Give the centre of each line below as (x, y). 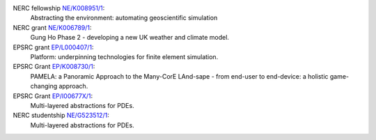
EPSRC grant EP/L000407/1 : (53, 47)
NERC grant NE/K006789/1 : (52, 27)
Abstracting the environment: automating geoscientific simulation (124, 18)
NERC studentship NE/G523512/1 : (61, 116)
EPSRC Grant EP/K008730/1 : (54, 67)
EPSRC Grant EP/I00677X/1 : (53, 96)
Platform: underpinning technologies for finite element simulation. (124, 56)
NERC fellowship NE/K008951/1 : (59, 8)
